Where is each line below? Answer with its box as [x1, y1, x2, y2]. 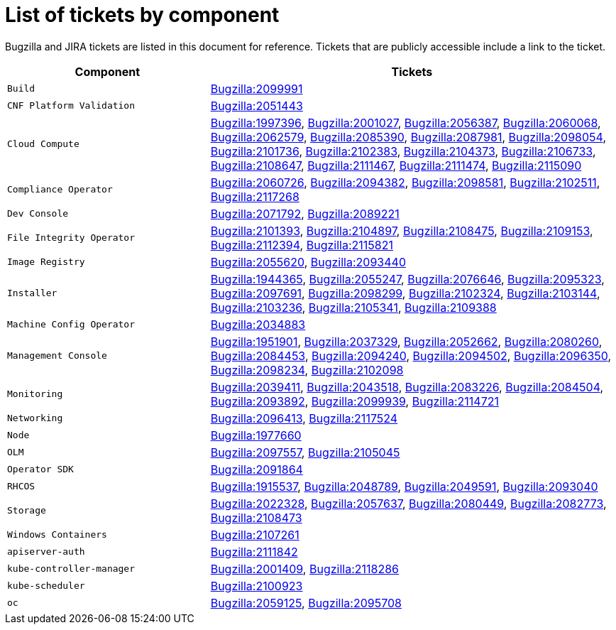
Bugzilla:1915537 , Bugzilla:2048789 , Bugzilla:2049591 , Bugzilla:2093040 [210, 479, 598, 494]
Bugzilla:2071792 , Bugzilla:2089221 [210, 206, 400, 221]
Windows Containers [7, 529, 107, 541]
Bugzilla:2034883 [210, 317, 306, 332]
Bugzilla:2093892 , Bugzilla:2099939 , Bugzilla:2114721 [210, 393, 499, 408]
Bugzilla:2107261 [210, 527, 299, 542]
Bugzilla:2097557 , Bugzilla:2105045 [210, 445, 400, 460]
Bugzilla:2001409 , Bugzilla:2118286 [210, 561, 400, 576]
